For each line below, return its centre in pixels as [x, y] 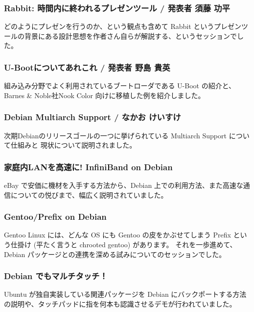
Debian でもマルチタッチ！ [56, 276]
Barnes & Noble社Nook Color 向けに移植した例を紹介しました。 [104, 95]
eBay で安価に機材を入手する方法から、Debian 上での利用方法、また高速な [124, 185]
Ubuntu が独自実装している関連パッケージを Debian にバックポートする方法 [125, 294]
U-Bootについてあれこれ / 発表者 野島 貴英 [87, 67]
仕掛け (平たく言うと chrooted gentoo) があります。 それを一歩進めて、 [124, 245]
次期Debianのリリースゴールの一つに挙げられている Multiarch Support [115, 135]
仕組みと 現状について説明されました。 [73, 145]
